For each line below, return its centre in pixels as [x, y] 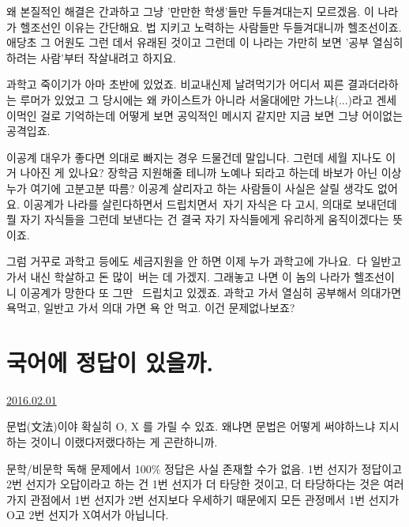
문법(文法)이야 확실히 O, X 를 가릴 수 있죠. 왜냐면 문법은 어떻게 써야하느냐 [191, 426]
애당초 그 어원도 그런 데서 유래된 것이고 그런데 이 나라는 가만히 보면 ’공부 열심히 [205, 42]
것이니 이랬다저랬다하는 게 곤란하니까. [124, 442]
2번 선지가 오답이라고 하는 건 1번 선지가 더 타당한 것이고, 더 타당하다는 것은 [193, 484]
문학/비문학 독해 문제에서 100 [79, 468]
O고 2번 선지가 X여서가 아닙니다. [88, 515]
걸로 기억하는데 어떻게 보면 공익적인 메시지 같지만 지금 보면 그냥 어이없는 [222, 115]
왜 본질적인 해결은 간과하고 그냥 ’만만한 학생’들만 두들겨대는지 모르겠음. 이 [190, 11]
